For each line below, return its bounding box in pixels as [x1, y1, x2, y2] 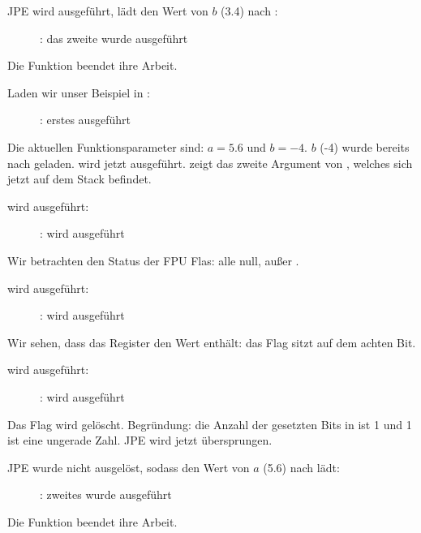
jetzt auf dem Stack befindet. [7, 170, 152, 187]
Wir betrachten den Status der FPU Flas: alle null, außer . [7, 251, 299, 269]
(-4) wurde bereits [320, 138, 410, 155]
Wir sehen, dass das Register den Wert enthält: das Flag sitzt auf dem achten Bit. [7, 333, 416, 350]
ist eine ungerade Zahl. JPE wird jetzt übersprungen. [7, 432, 273, 449]
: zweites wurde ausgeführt [40, 486, 172, 503]
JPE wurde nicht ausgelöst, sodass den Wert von [7, 458, 250, 475]
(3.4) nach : [221, 2, 278, 19]
